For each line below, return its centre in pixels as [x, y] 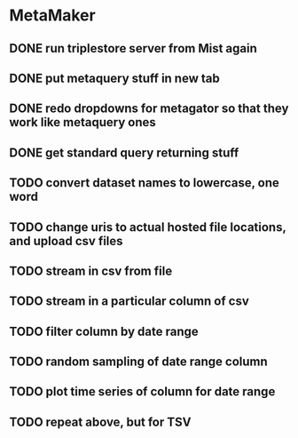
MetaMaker [52, 16]
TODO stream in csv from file [91, 271]
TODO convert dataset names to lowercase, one [144, 183]
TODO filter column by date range [104, 331]
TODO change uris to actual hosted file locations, [148, 227]
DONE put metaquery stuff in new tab [114, 78]
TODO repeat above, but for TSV [100, 422]
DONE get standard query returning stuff [124, 152]
